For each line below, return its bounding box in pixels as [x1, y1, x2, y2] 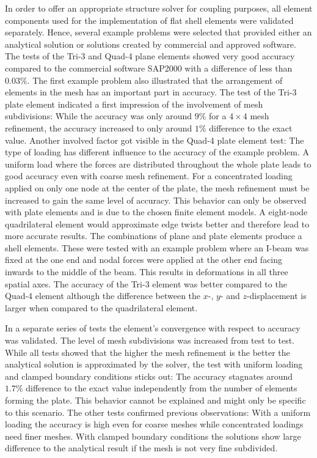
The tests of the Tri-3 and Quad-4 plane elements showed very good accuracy [5, 50, 295, 62]
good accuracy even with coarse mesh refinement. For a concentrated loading [5, 169, 293, 182]
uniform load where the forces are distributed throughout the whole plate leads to [5, 157, 312, 170]
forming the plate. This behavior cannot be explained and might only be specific [5, 394, 306, 406]
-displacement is [246, 289, 307, 302]
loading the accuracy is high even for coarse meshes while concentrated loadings [5, 418, 304, 430]
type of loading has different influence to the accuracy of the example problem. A [5, 146, 309, 158]
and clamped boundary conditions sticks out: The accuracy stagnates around [5, 369, 293, 382]
